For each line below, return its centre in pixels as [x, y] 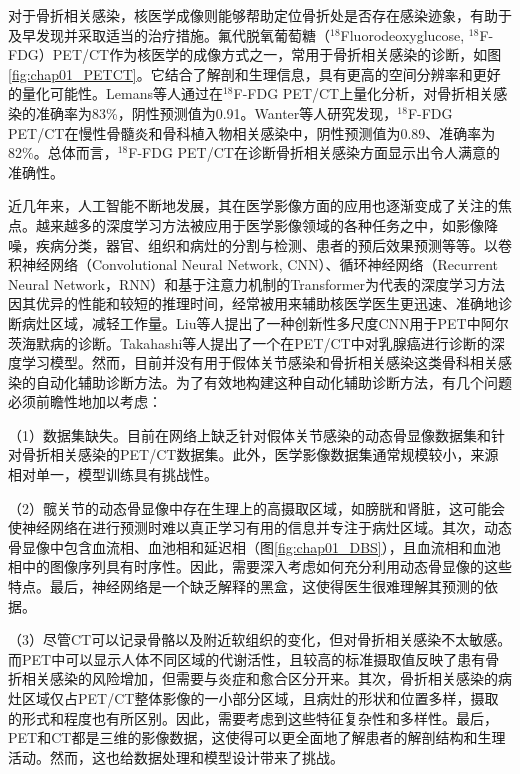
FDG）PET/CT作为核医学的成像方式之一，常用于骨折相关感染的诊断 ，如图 [255, 54]
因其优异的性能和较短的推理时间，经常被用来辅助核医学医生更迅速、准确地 [253, 303]
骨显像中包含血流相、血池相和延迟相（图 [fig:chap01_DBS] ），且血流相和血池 [254, 546]
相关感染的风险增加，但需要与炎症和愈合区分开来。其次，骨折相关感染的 [259, 678]
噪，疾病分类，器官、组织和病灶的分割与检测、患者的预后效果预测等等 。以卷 [260, 244]
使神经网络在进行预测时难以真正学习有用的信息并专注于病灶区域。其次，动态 [260, 527]
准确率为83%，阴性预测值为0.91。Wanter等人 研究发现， [216, 112]
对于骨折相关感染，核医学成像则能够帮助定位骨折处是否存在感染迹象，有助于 [260, 15]
